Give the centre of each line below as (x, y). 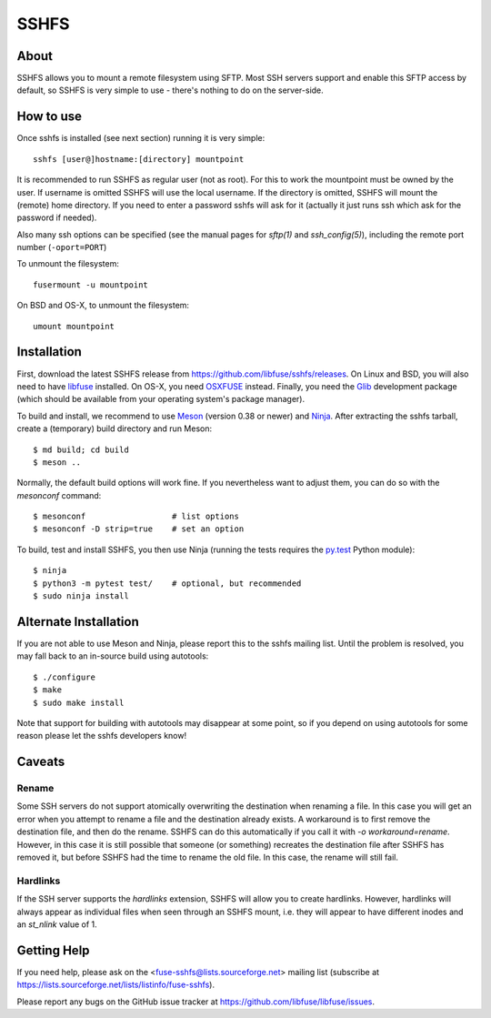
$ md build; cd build (81, 449)
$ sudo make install (79, 702)
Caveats (41, 762)
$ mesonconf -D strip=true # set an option (139, 529)
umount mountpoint (74, 326)
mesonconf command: (59, 495)
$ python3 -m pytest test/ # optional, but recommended (167, 583)
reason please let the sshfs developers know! (101, 736)
